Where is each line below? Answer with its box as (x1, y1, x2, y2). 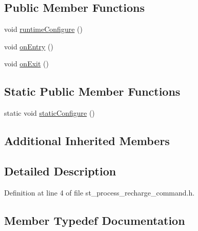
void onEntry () (4, 41, 53, 51)
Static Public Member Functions (4, 83, 181, 99)
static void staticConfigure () (4, 108, 95, 118)
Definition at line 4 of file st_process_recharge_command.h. (4, 187, 195, 198)
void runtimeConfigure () (4, 24, 83, 34)
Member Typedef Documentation (4, 212, 185, 228)
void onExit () (4, 58, 49, 69)
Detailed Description (4, 163, 116, 179)
